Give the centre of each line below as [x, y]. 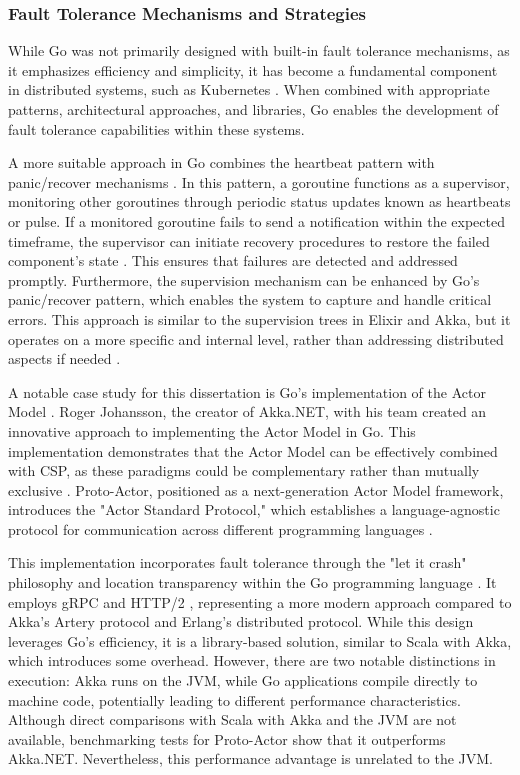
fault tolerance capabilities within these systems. [156, 128]
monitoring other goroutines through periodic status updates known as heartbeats [259, 201]
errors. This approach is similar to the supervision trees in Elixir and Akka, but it [259, 318]
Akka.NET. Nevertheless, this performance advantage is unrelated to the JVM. [251, 758]
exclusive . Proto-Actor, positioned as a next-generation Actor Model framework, [256, 489]
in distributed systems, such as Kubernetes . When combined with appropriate [249, 89]
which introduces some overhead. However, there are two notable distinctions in [252, 660]
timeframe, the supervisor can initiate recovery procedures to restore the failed [249, 240]
